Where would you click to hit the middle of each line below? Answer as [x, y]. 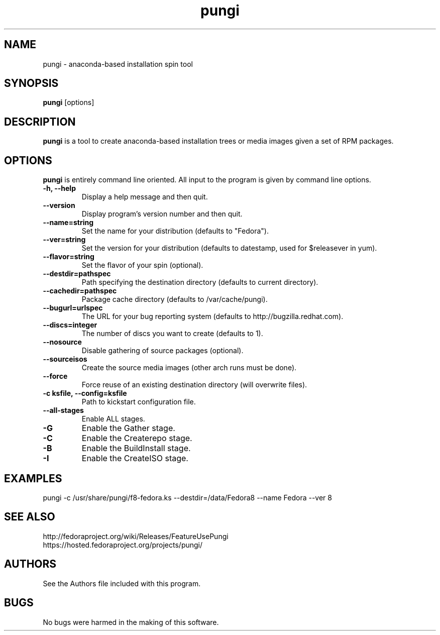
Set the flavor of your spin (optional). [142, 265]
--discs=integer [70, 325]
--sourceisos [65, 359]
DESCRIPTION [40, 122]
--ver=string [64, 240]
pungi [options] [69, 102]
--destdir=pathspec [77, 274]
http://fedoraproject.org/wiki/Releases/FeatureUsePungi [136, 536]
